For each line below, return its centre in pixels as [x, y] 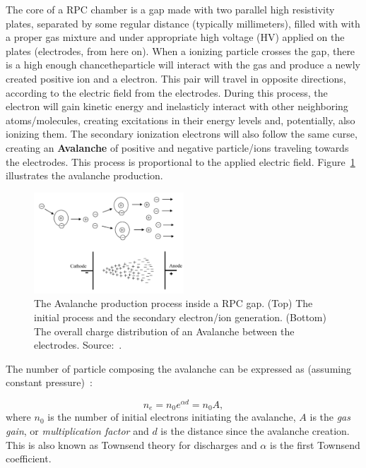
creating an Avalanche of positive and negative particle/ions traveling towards [177, 147]
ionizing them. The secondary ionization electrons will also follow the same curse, [182, 134]
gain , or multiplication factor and [77, 431]
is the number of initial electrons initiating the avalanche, [172, 417]
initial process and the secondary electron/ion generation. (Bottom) [180, 317]
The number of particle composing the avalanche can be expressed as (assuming [178, 368]
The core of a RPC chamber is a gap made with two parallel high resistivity [170, 9]
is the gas [330, 417]
